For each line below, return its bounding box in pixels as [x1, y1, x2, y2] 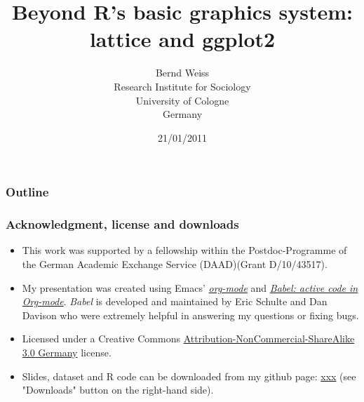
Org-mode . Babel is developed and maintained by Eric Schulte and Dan [22, 294, 328, 309]
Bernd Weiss [155, 65, 210, 80]
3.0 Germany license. [22, 344, 112, 359]
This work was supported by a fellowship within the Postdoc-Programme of [22, 243, 347, 257]
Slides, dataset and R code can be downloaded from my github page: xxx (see [22, 368, 356, 383]
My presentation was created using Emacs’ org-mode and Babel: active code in [22, 280, 358, 295]
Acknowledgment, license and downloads [6, 215, 239, 233]
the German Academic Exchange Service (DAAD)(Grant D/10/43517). [22, 257, 328, 272]
